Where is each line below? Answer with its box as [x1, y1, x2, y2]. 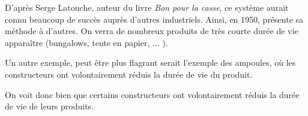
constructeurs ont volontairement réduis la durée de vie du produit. [5, 68, 253, 80]
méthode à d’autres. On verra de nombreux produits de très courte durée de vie [5, 25, 298, 37]
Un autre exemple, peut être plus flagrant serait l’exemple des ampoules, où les [5, 56, 296, 69]
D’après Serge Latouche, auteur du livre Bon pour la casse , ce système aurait [5, 1, 289, 13]
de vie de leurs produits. [5, 100, 94, 112]
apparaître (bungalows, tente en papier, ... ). [5, 36, 168, 48]
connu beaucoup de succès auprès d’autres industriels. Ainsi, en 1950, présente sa [5, 13, 304, 25]
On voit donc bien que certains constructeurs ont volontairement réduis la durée [5, 88, 300, 100]
